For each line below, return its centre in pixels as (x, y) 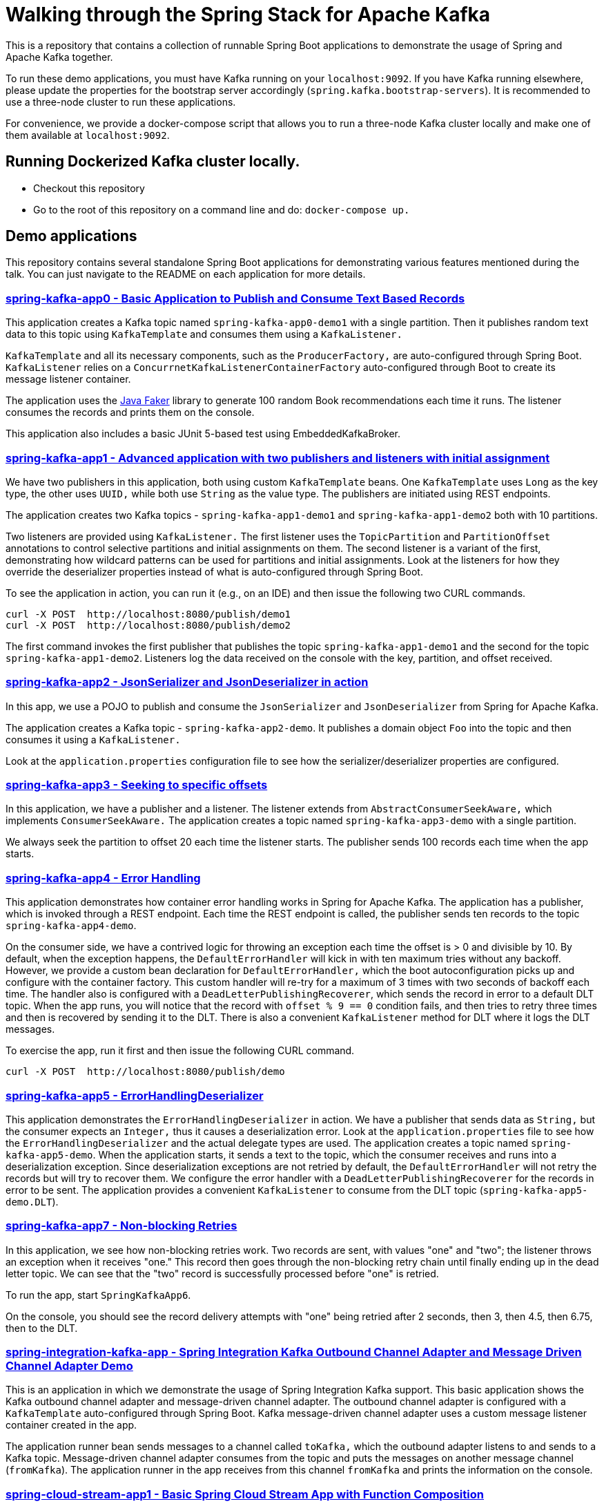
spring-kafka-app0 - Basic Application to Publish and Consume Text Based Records (235, 298)
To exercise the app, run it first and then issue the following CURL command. (180, 1051)
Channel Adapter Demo (69, 1366)
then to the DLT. (42, 1328)
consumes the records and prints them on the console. (130, 412)
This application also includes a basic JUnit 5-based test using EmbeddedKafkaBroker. (203, 434)
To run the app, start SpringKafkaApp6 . (98, 1295)
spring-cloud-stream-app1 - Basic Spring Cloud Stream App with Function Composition (245, 1494)
